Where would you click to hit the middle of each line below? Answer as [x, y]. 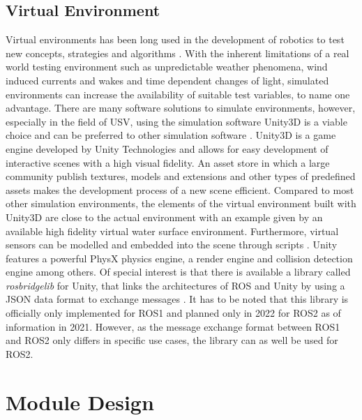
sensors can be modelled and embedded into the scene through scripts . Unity [172, 245]
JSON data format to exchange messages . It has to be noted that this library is [177, 299]
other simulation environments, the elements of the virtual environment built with [181, 203]
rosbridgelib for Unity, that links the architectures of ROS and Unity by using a [175, 285]
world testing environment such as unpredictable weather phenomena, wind [167, 67]
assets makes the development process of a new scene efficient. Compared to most [180, 189]
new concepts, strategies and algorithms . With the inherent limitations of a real [178, 53]
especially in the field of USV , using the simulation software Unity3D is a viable [176, 121]
